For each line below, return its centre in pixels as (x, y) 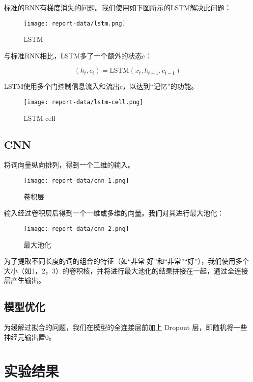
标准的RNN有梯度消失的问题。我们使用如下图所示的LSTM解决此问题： (118, 7)
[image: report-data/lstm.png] (75, 23)
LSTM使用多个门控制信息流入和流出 (62, 86)
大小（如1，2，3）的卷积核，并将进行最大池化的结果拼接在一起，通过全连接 (126, 270)
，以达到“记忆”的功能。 (160, 86)
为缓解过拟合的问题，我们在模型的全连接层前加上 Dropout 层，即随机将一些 (126, 327)
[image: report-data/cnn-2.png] (76, 229)
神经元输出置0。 (30, 337)
